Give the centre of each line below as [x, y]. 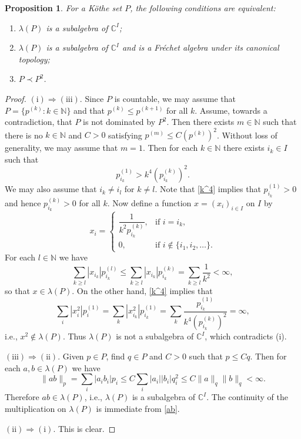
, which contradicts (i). [246, 336]
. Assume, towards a [231, 110]
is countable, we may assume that [175, 98]
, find [116, 356]
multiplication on [36, 409]
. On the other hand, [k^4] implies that [142, 290]
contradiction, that [39, 122]
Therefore [22, 397]
